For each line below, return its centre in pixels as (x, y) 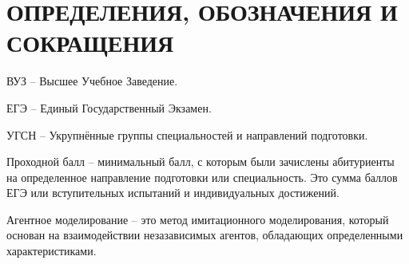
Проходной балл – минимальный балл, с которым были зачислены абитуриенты (201, 162)
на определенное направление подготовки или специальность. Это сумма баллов (202, 177)
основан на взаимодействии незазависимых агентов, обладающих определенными (205, 235)
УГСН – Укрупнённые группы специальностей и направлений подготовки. (187, 134)
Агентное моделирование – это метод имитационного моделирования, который (198, 219)
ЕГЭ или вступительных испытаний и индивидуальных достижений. (173, 193)
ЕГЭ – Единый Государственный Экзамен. (109, 107)
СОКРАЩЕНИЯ (90, 43)
